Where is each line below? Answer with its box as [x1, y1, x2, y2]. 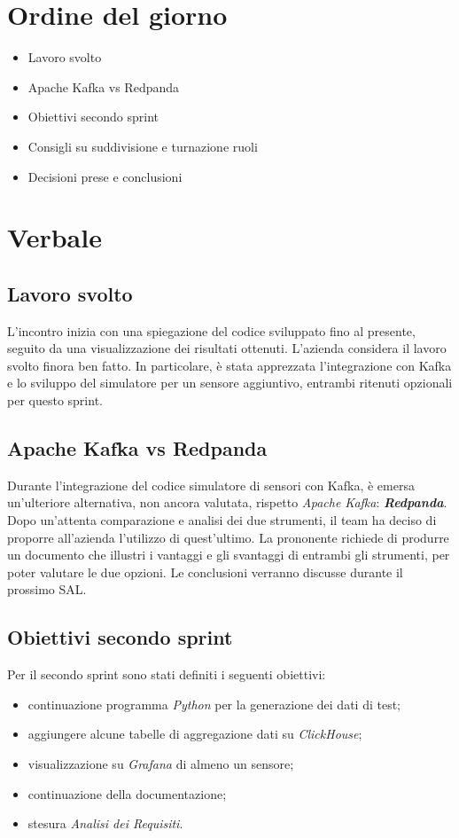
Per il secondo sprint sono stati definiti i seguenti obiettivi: [7, 665, 326, 684]
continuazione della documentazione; [27, 784, 227, 803]
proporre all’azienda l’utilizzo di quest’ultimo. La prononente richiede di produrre [7, 528, 449, 546]
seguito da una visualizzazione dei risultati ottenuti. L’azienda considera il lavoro [7, 339, 447, 357]
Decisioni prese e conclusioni [27, 167, 183, 185]
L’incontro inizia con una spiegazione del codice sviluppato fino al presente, [7, 321, 416, 340]
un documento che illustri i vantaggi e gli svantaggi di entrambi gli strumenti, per [7, 545, 450, 564]
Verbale [7, 219, 102, 255]
